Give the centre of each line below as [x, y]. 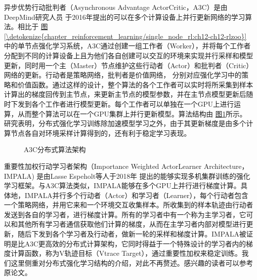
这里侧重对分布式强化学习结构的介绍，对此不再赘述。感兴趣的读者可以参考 [132, 262]
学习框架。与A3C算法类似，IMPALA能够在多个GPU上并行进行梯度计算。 [122, 185]
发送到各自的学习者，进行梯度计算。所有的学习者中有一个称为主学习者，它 [125, 214]
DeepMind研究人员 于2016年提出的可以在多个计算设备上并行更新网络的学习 [125, 17]
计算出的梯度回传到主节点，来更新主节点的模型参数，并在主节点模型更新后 [125, 94]
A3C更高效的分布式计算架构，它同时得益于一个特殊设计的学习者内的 [135, 243]
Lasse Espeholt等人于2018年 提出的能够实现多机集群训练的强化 [150, 176]
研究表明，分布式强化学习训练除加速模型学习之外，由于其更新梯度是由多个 [125, 123]
